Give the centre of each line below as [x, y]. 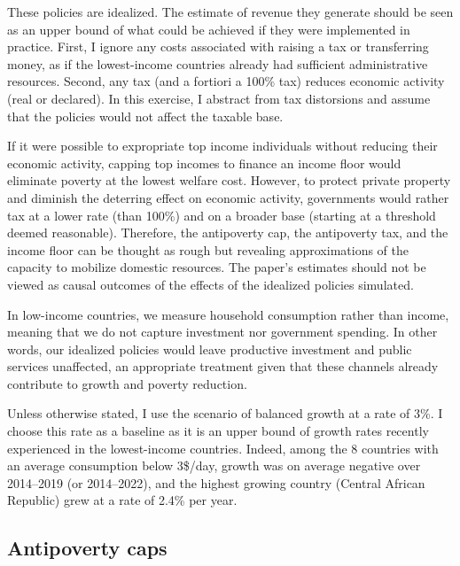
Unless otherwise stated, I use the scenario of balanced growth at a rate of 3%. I [225, 413]
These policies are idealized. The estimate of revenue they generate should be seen [230, 12]
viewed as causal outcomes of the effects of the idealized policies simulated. [211, 284]
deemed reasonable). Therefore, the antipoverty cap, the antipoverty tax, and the [228, 233]
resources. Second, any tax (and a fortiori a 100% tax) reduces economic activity [226, 81]
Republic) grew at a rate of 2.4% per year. [122, 500]
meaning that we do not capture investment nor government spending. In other [222, 332]
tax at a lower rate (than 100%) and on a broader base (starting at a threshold [222, 215]
